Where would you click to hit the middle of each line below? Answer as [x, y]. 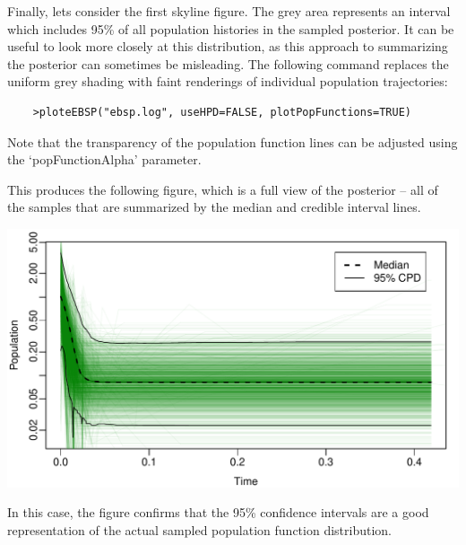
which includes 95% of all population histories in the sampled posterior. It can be [231, 28]
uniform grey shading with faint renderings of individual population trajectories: [228, 81]
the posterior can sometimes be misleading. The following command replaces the [228, 63]
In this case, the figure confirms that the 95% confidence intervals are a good [218, 512]
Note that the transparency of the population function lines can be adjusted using [233, 141]
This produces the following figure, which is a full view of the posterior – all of [223, 189]
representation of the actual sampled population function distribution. [199, 530]
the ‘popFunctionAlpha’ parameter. [104, 159]
